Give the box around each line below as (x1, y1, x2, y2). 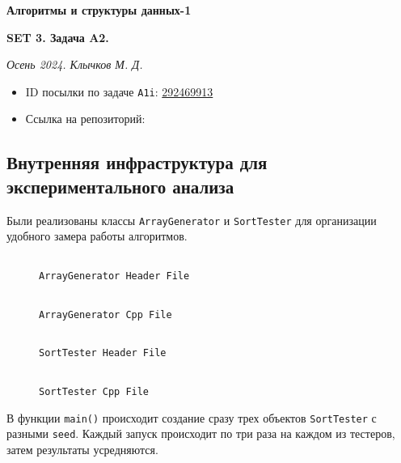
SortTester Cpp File (39, 385, 150, 397)
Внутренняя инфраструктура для (6, 150, 268, 175)
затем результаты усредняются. (6, 440, 158, 457)
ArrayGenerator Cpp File (39, 308, 172, 321)
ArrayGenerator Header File (39, 270, 190, 282)
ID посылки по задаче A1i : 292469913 (25, 83, 213, 100)
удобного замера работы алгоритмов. (6, 227, 188, 244)
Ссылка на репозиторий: (25, 110, 146, 127)
